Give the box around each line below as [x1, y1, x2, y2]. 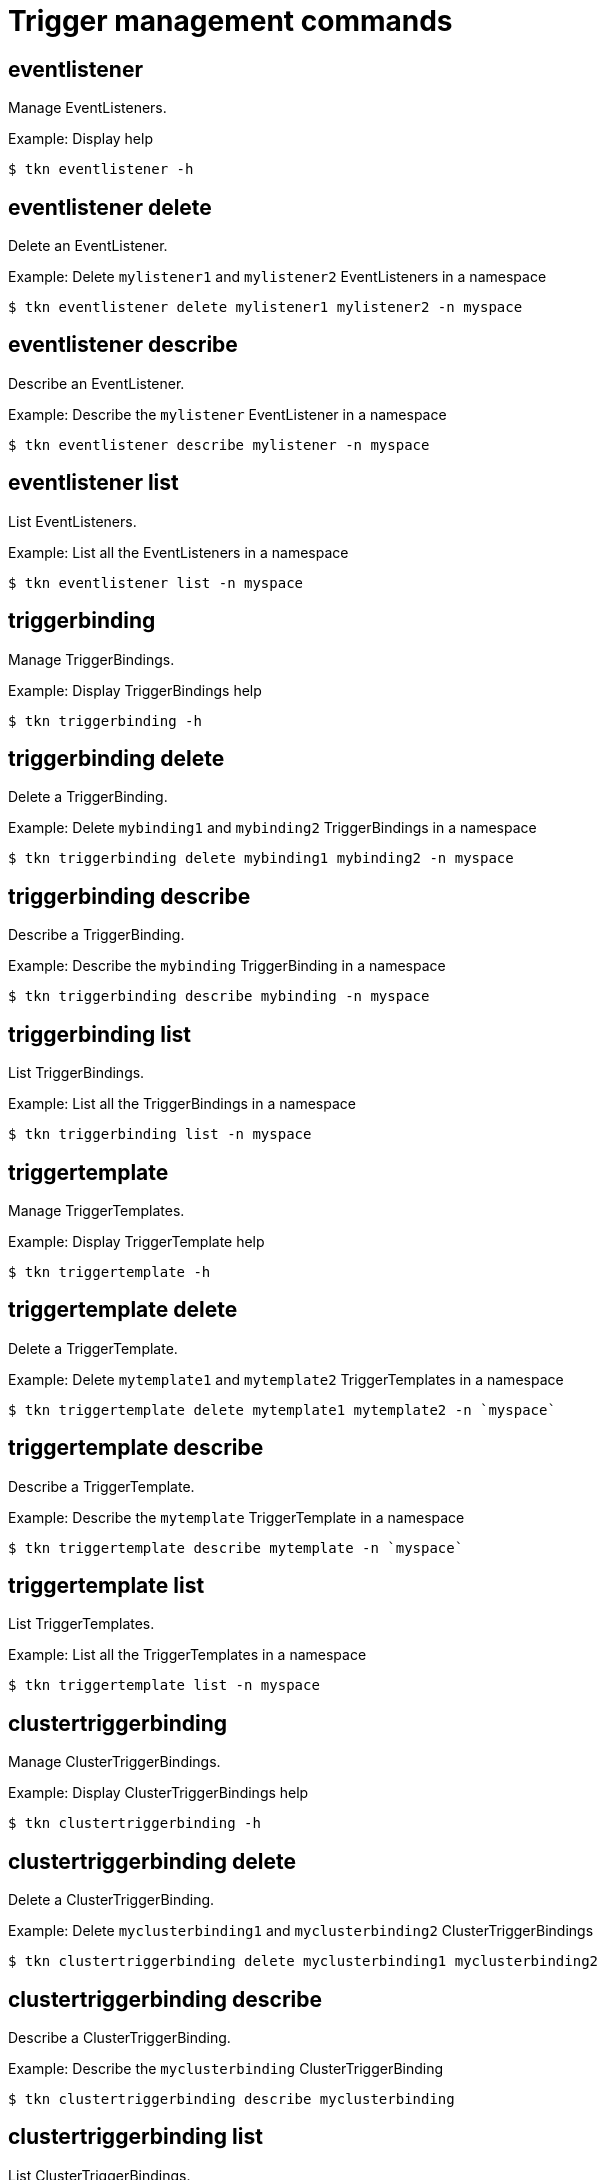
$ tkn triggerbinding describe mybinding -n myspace [8, 988, 430, 1005]
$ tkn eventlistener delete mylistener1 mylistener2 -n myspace [8, 299, 523, 316]
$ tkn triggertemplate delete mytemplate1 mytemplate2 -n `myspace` [8, 1401, 556, 1418]
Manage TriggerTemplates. [8, 1201, 185, 1219]
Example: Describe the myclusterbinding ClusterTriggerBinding [8, 2059, 444, 2077]
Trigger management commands [8, 4, 453, 38]
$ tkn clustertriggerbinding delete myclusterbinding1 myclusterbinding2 [8, 1953, 599, 1970]
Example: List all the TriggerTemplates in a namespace [8, 1646, 367, 1664]
